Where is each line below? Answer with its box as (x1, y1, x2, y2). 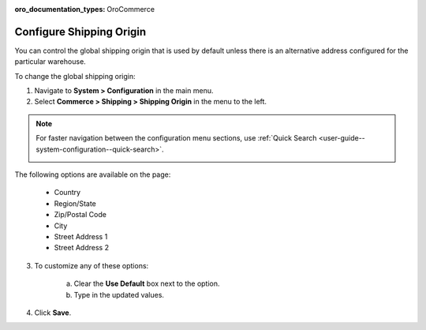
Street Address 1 (54, 231, 108, 241)
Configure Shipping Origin (14, 24, 147, 39)
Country (54, 188, 81, 197)
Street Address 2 (54, 243, 110, 253)
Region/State (54, 198, 96, 208)
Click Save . (34, 308, 72, 317)
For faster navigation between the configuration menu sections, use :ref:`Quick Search (35, 133, 317, 143)
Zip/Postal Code (54, 210, 106, 219)
